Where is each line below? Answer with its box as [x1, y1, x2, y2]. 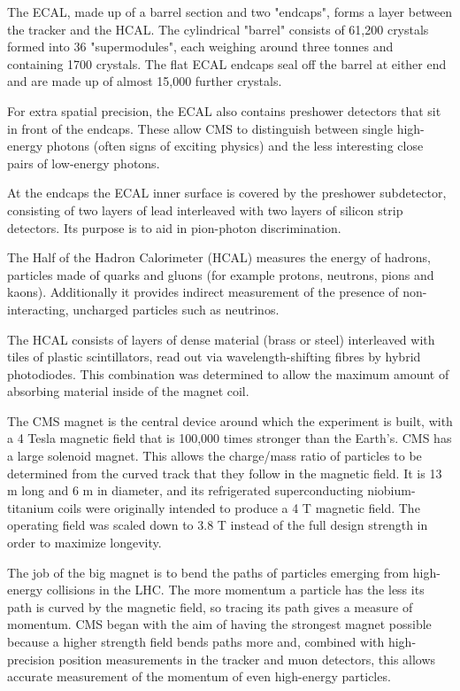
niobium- [367, 481, 416, 500]
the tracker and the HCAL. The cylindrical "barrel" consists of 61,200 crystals [7, 19, 429, 38]
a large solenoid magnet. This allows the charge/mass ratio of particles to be [7, 446, 422, 465]
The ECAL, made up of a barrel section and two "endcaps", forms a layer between [7, 3, 453, 20]
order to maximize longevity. [7, 533, 162, 552]
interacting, [7, 299, 69, 318]
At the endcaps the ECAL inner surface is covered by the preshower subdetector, [7, 183, 447, 202]
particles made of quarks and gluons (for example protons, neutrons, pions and [7, 265, 434, 283]
